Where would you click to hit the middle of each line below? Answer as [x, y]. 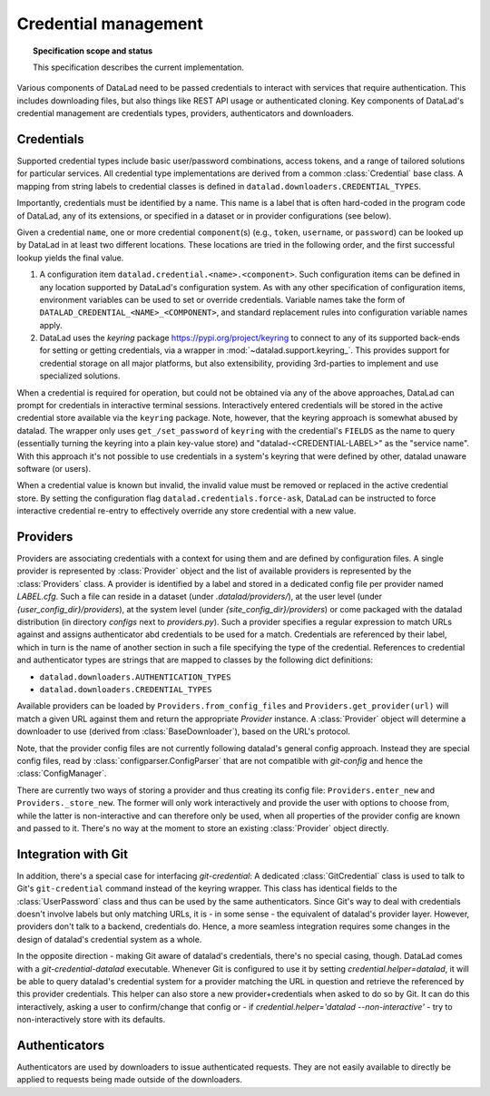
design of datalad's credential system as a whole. [109, 939]
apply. [51, 325]
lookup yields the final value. [70, 258]
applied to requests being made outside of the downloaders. [130, 1080]
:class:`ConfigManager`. [62, 773]
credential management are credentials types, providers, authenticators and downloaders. [185, 113]
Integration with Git [73, 854]
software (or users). [54, 469]
